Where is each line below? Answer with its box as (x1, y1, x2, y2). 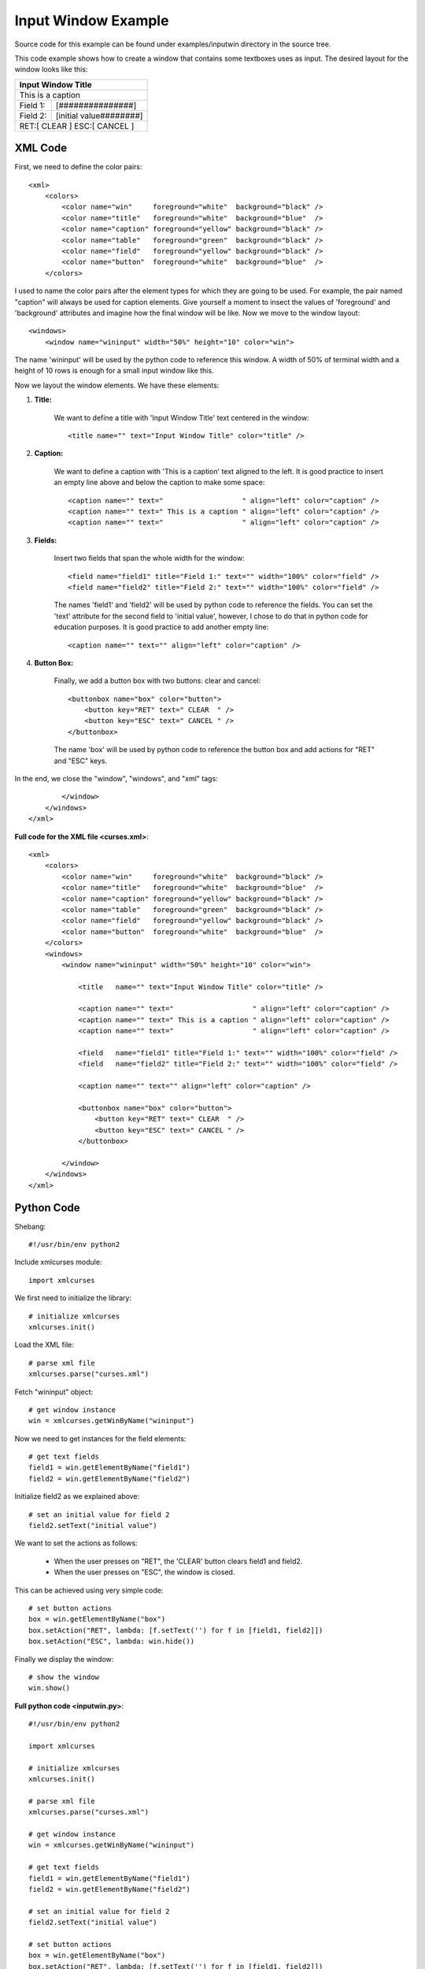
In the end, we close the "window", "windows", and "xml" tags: (14, 774, 218, 784)
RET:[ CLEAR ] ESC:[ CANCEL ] (19, 121, 135, 132)
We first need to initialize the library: (14, 1293, 131, 1303)
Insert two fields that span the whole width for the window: (54, 554, 245, 563)
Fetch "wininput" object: (14, 1387, 94, 1396)
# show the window (28, 1672, 100, 1682)
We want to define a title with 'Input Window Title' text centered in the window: (54, 413, 310, 422)
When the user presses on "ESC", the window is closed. (54, 1567, 235, 1577)
